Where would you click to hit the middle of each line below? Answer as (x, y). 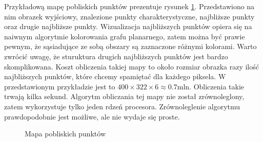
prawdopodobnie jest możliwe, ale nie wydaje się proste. (92, 116)
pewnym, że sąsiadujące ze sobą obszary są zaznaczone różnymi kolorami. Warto (130, 46)
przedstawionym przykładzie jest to (60, 86)
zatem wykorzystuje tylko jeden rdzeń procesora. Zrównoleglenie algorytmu (122, 106)
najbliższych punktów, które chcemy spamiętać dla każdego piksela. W (115, 76)
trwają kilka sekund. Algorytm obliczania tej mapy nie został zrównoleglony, (124, 96)
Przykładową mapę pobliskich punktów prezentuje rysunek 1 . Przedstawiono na (129, 6)
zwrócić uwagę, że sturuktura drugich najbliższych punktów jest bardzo (116, 56)
